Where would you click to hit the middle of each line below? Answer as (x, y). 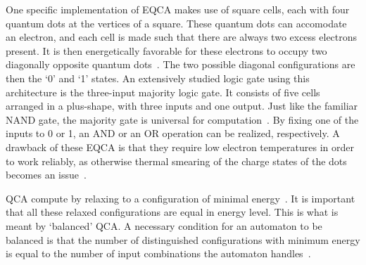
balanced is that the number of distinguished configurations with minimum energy (183, 239)
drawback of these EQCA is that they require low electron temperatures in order (180, 147)
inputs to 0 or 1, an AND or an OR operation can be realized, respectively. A (173, 133)
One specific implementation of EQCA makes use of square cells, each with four (178, 9)
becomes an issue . (46, 175)
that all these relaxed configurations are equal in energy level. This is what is (172, 212)
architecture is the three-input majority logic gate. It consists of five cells (163, 92)
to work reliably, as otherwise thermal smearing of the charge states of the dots (176, 161)
